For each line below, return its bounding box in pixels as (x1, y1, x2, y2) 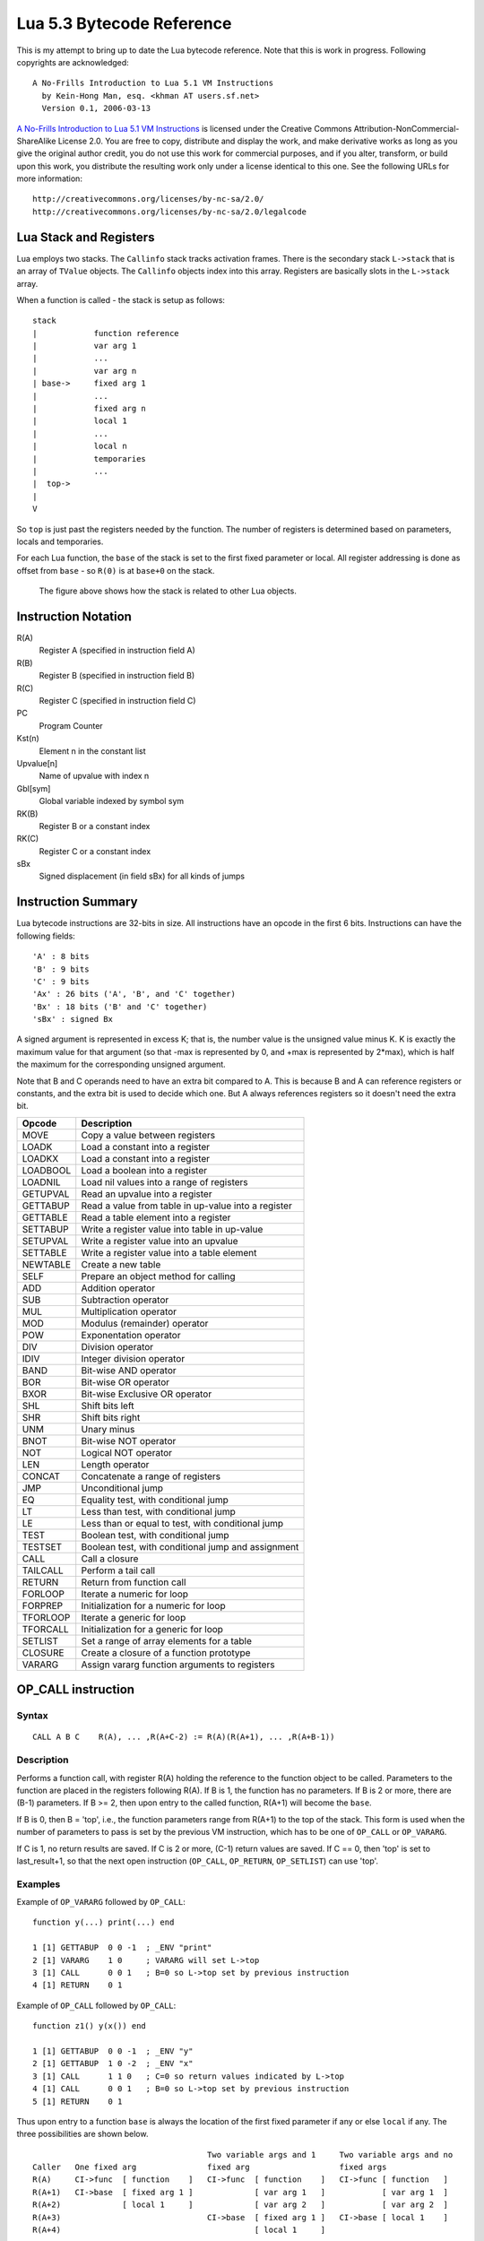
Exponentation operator (81, 1328, 181, 1341)
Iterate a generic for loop (81, 1611, 186, 1623)
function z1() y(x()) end (32, 2021, 147, 2031)
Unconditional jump (81, 1482, 163, 1494)
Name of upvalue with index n (39, 771, 150, 782)
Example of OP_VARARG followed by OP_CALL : (16, 1897, 186, 1908)
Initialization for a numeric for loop (81, 1599, 226, 1612)
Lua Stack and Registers (16, 229, 155, 245)
